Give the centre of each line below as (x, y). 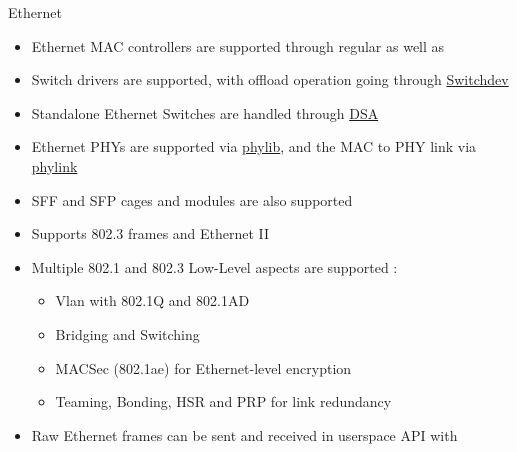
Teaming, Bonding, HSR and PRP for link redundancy (223, 401)
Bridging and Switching (127, 333)
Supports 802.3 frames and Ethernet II (150, 233)
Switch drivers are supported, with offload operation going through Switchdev (270, 79)
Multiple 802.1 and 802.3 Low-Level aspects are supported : (214, 266)
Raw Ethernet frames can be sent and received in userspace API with (244, 434)
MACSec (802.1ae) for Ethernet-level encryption (203, 367)
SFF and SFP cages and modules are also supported (192, 199)
